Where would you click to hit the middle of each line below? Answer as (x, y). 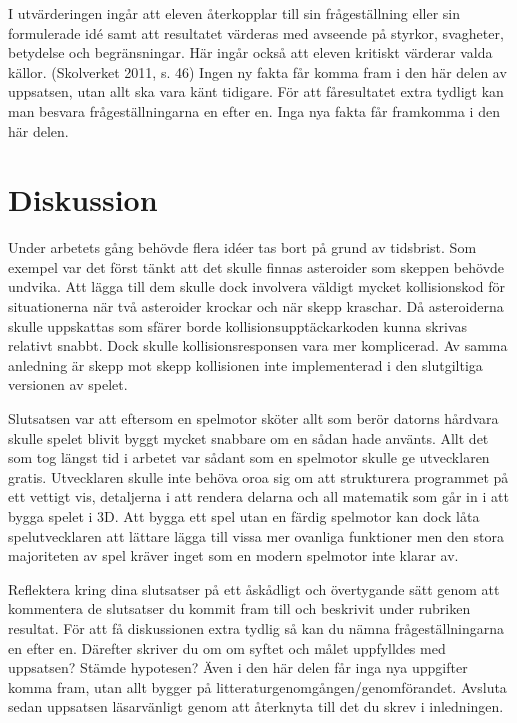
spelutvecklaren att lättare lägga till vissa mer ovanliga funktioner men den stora (256, 535)
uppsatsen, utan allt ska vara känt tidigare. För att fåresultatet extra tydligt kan (256, 91)
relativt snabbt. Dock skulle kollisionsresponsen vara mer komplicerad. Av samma (258, 345)
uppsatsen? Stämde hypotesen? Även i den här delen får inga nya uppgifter (238, 667)
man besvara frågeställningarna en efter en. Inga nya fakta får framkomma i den (254, 110)
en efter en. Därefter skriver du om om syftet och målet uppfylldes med (227, 647)
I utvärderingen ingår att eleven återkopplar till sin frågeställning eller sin (234, 13)
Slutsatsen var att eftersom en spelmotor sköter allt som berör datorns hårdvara (253, 418)
